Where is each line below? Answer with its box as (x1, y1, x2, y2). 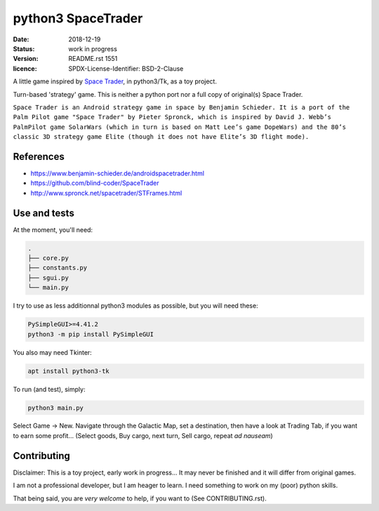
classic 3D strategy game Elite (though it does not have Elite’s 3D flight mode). (13, 133, 310, 141)
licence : (13, 64, 38, 73)
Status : (13, 44, 35, 53)
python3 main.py (27, 404, 84, 411)
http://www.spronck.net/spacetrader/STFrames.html (30, 189, 182, 197)
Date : (13, 35, 29, 43)
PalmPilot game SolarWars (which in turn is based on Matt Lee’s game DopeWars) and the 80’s (13, 123, 347, 131)
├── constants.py (27, 264, 88, 272)
